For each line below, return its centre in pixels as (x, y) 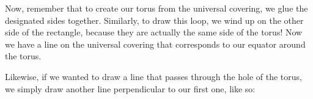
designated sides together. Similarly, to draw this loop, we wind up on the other (154, 20)
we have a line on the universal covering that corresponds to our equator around (155, 44)
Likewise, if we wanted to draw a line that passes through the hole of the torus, (153, 76)
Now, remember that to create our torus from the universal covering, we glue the (156, 8)
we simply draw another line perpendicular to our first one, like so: (130, 88)
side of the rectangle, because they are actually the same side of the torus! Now (154, 32)
